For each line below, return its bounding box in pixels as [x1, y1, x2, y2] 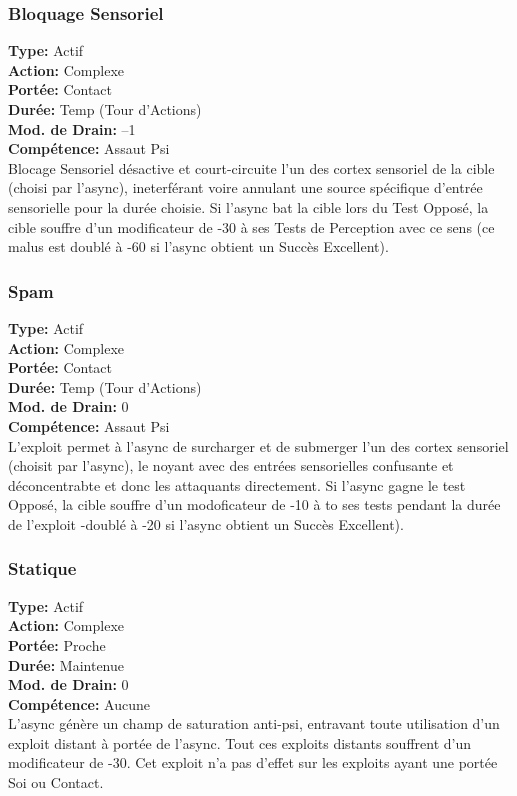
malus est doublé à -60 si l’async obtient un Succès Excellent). [8, 236, 389, 257]
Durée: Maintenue [8, 654, 124, 675]
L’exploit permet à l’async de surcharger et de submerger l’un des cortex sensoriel [8, 435, 509, 456]
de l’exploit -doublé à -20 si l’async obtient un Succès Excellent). [8, 513, 404, 534]
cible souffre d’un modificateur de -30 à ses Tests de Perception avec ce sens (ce [8, 216, 495, 237]
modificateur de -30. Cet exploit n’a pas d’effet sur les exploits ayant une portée [8, 752, 498, 773]
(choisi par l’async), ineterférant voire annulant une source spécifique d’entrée [8, 177, 483, 198]
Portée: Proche [8, 634, 106, 655]
